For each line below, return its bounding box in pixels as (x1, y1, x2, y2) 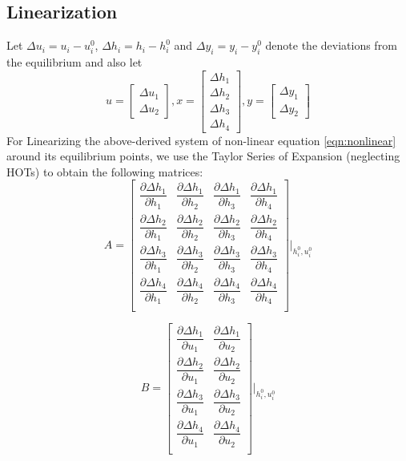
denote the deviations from (265, 37, 397, 54)
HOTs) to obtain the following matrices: (6, 163, 203, 180)
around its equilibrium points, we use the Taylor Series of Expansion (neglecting (6, 148, 400, 164)
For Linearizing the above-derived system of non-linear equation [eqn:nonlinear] (6, 131, 396, 148)
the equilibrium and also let (6, 54, 143, 70)
